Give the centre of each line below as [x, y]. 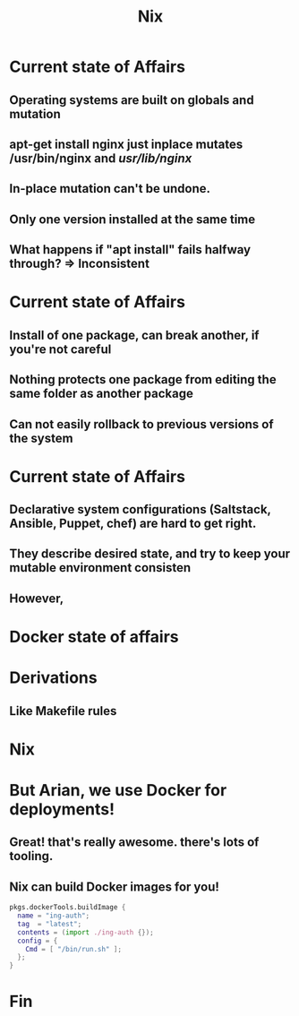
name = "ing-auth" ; [54, 916]
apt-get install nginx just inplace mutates [126, 144]
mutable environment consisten [100, 568]
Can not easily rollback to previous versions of [142, 424]
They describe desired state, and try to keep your [150, 554]
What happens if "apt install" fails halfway [130, 250]
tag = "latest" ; [50, 924]
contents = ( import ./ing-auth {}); [85, 932]
